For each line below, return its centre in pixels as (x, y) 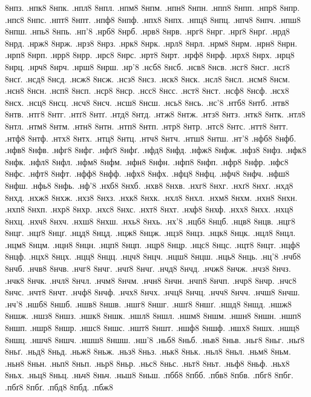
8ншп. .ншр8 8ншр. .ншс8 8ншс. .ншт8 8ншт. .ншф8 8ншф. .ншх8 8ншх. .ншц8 (152, 328)
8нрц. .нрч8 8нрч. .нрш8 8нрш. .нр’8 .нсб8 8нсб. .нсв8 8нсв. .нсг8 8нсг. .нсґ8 (147, 66)
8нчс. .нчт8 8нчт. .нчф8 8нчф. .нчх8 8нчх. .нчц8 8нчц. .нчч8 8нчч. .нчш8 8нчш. (152, 292)
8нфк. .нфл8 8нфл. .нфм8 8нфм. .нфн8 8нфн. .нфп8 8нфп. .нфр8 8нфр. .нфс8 (147, 161)
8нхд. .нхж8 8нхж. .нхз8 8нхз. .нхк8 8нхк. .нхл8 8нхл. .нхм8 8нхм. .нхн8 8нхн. (151, 197)
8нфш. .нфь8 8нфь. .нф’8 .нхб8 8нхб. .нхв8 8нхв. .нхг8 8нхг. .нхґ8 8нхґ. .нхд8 (149, 185)
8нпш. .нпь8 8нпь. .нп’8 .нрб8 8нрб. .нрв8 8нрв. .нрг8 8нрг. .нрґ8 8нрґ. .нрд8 (148, 31)
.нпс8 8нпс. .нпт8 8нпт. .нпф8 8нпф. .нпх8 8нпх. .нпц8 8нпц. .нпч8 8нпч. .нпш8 (153, 19)
